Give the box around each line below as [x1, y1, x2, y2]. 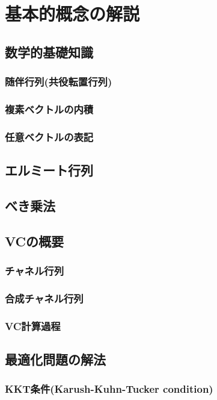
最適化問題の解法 [5, 349, 106, 368]
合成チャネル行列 [5, 290, 84, 305]
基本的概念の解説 [5, 1, 140, 26]
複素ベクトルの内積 [5, 101, 94, 116]
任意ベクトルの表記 [5, 129, 94, 144]
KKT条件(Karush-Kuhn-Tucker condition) [5, 381, 213, 396]
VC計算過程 [5, 318, 61, 333]
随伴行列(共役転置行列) [5, 74, 112, 89]
